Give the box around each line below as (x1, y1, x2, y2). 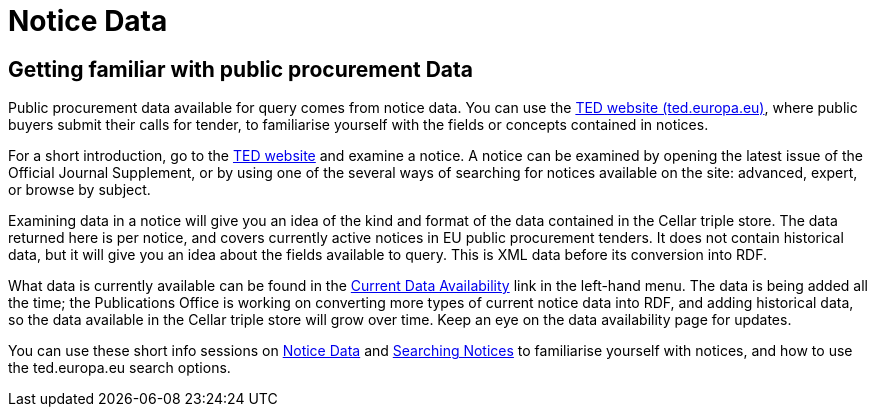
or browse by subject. (8, 181, 151, 199)
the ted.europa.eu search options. (8, 359, 231, 377)
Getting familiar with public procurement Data (8, 56, 474, 82)
